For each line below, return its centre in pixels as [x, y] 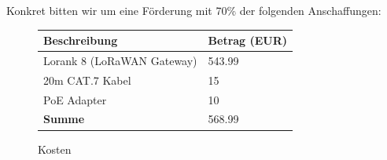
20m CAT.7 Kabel [87, 80]
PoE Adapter [75, 99]
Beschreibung [81, 40]
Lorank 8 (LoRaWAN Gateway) [120, 60]
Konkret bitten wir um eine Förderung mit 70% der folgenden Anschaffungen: [194, 10]
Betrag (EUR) [248, 40]
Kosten [55, 149]
